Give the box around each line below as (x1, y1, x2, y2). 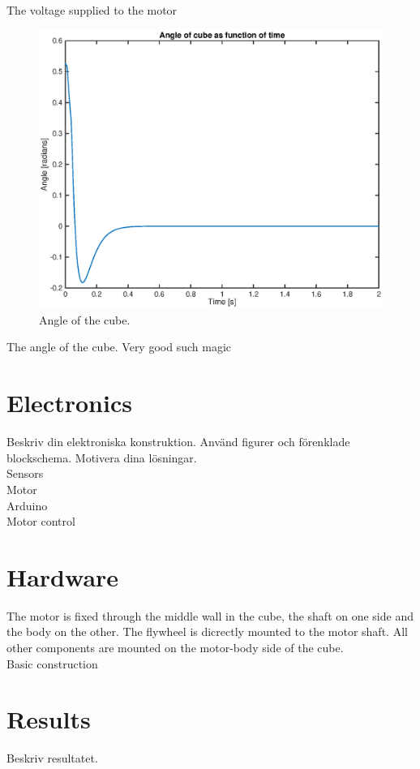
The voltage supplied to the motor (6, 2, 178, 18)
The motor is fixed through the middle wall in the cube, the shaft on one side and (6, 607, 414, 624)
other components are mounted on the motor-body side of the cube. (6, 639, 344, 656)
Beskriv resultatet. (6, 750, 98, 767)
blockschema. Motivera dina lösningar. (6, 449, 197, 466)
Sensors (6, 465, 44, 482)
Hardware (6, 560, 119, 593)
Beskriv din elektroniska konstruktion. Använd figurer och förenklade (6, 433, 350, 450)
